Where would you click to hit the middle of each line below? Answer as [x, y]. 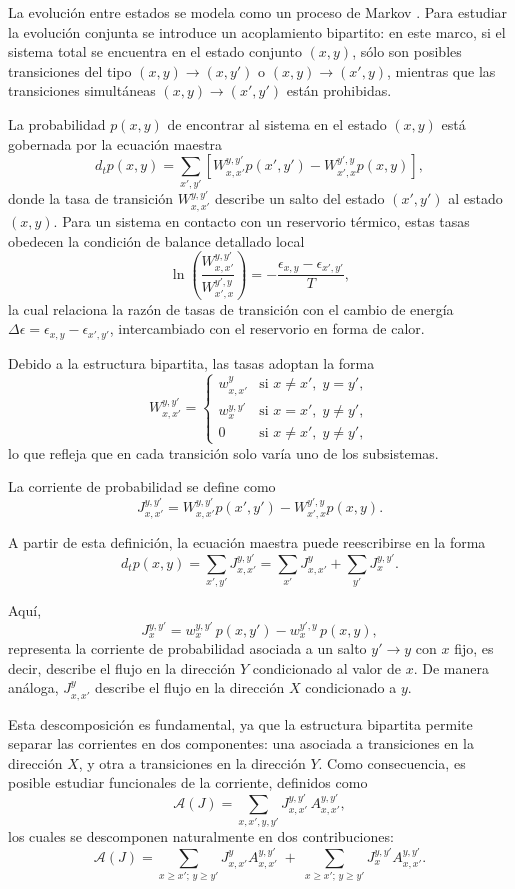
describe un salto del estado [300, 198]
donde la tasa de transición [91, 198]
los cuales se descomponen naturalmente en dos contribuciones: [201, 836]
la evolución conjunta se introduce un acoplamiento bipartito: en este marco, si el [257, 31]
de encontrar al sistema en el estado [277, 123]
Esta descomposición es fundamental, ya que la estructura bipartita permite [240, 723]
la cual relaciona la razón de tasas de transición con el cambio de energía [231, 308]
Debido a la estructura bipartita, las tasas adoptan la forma [191, 362]
